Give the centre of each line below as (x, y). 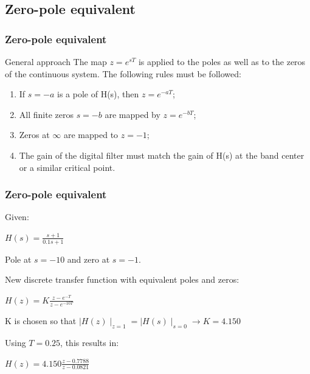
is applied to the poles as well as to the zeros (222, 61)
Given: (17, 217)
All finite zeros (46, 114)
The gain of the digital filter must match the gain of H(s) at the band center (162, 155)
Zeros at (34, 135)
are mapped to (91, 135)
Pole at (18, 259)
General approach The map (56, 61)
